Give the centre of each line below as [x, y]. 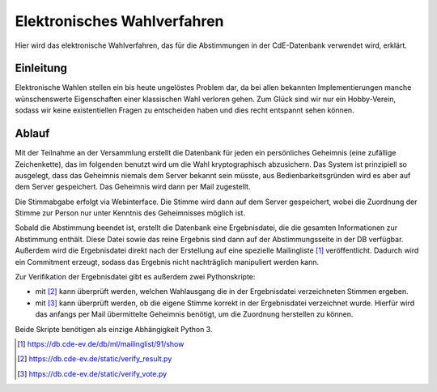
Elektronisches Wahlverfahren [119, 21]
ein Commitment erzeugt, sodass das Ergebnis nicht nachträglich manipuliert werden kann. [167, 262]
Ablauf [32, 134]
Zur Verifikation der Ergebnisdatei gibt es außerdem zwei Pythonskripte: [135, 277]
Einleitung [41, 68]
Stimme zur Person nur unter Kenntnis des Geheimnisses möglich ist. [130, 213]
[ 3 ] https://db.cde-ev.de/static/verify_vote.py [92, 373]
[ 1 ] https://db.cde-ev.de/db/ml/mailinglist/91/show [101, 344]
